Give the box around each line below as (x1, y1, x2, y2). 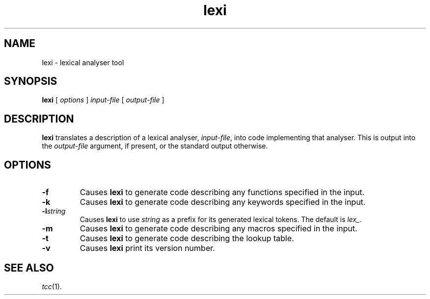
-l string (42, 207, 66, 216)
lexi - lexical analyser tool (42, 58, 124, 67)
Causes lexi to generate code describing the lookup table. (80, 233, 294, 244)
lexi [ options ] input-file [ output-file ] (42, 96, 164, 104)
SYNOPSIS (4, 75, 57, 88)
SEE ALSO (4, 261, 54, 274)
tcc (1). (42, 282, 62, 291)
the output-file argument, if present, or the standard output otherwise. (42, 142, 268, 150)
